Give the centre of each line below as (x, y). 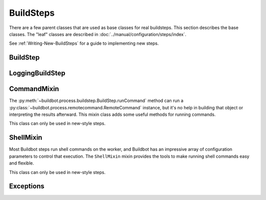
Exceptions (27, 186)
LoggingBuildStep (37, 73)
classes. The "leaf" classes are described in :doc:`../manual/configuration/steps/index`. (98, 34)
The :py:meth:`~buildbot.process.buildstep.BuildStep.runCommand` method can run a (96, 100)
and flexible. (22, 163)
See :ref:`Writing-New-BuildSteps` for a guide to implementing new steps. (84, 43)
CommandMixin (34, 89)
